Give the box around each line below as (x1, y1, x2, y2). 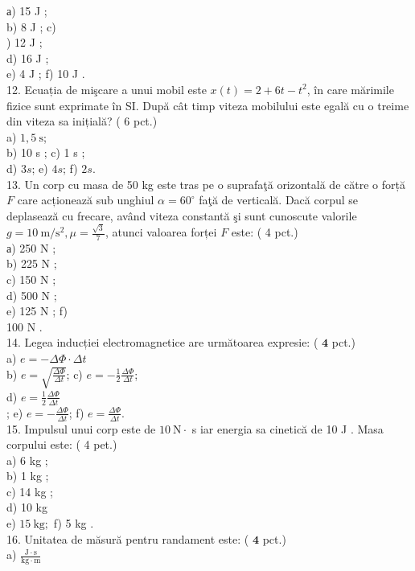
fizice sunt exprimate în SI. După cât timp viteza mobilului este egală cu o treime (6, 97, 409, 113)
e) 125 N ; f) (6, 302, 68, 319)
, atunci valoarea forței (105, 224, 217, 240)
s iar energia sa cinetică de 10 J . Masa (191, 420, 384, 437)
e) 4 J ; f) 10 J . (6, 65, 85, 82)
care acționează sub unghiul (17, 191, 154, 208)
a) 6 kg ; (6, 451, 48, 468)
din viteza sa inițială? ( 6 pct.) (6, 113, 158, 129)
